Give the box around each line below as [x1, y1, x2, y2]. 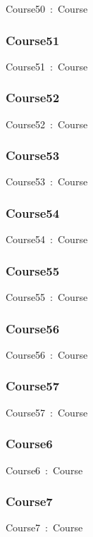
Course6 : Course [6, 462, 83, 477]
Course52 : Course [6, 116, 88, 131]
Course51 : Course [6, 58, 88, 73]
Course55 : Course [6, 290, 88, 304]
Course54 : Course [6, 232, 88, 247]
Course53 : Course [6, 174, 88, 189]
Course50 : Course [6, 1, 88, 16]
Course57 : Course [6, 405, 88, 419]
